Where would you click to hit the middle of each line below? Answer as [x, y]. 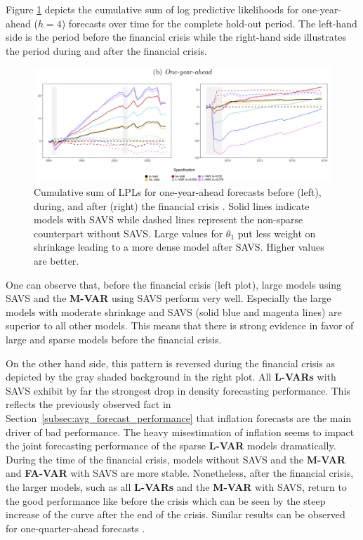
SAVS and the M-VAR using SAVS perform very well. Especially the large [169, 298]
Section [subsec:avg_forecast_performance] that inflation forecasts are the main [179, 418]
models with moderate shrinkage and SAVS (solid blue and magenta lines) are [174, 311]
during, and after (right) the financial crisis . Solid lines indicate [172, 205]
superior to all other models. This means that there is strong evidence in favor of [180, 325]
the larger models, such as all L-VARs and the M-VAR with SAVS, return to [176, 486]
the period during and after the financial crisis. [106, 50]
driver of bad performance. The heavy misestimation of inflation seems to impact [180, 432]
